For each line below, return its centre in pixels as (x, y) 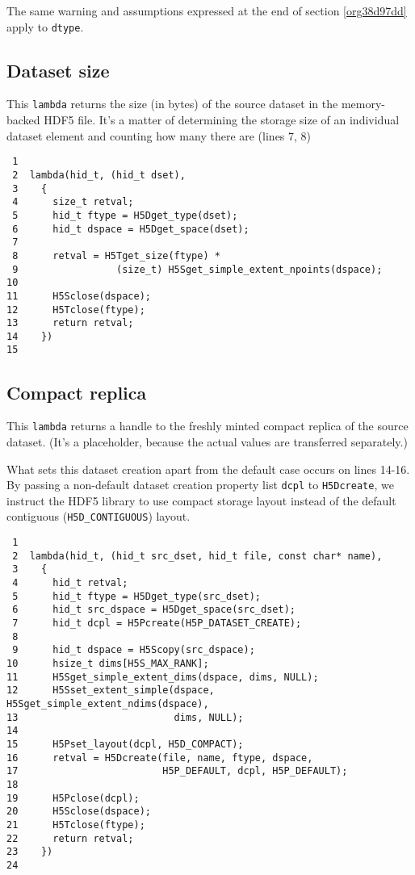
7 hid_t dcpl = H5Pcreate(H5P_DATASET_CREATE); (157, 624)
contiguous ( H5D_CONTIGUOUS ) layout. (99, 516)
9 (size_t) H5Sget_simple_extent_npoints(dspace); (197, 269)
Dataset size (58, 70)
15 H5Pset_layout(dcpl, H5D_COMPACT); (125, 744)
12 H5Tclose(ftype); (76, 310)
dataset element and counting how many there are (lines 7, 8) (159, 135)
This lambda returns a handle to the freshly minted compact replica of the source (207, 426)
